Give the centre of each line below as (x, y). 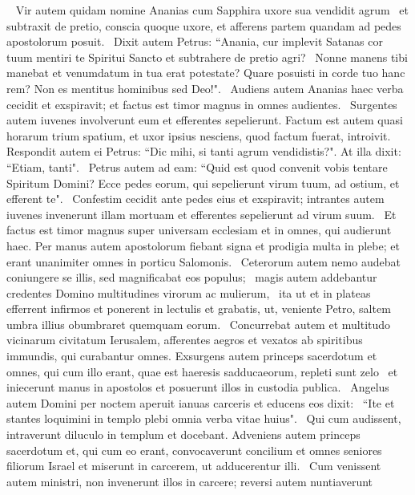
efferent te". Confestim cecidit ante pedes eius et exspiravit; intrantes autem (195, 199)
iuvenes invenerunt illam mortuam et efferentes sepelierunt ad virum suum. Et (201, 214)
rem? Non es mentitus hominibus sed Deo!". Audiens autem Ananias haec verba (205, 88)
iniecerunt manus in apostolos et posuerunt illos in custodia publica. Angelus (198, 387)
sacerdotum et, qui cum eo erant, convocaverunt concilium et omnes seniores (194, 450)
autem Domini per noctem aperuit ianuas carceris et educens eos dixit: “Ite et (201, 402)
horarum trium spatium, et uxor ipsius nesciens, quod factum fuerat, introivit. (199, 135)
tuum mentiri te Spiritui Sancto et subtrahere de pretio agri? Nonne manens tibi (207, 57)
